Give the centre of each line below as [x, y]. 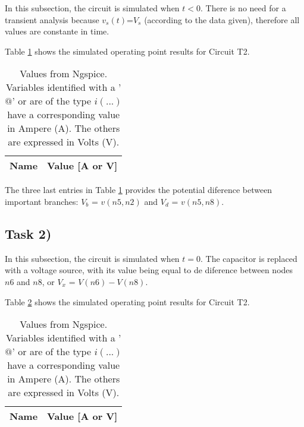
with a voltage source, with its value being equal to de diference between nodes [149, 270]
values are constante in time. [57, 31]
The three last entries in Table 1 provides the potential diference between [139, 190]
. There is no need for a [243, 8]
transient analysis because [52, 19]
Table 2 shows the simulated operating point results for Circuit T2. [127, 301]
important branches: [42, 201]
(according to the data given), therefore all [222, 19]
